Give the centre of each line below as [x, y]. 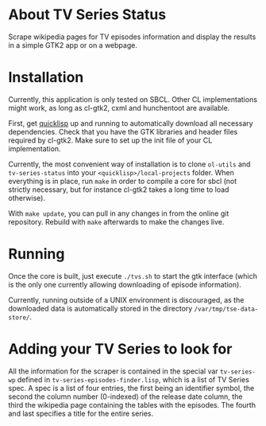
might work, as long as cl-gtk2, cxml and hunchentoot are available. [119, 107]
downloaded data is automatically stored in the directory [100, 308]
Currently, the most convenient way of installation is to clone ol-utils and [129, 164]
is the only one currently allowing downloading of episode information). [125, 284]
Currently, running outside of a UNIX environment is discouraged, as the [126, 299]
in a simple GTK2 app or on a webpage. [73, 45]
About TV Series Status [87, 15]
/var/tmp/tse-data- [226, 309]
